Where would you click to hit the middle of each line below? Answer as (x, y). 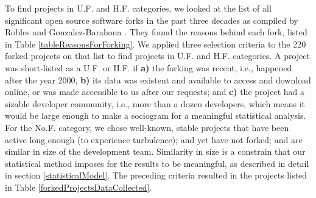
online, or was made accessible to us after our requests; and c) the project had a (155, 92)
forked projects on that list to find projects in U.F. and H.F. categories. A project (158, 56)
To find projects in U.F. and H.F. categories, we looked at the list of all (138, 8)
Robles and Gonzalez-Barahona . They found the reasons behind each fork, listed (156, 32)
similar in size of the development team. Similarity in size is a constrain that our (155, 151)
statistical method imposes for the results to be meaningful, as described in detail (157, 163)
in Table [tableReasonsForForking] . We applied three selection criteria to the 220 (156, 44)
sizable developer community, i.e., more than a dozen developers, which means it (155, 103)
